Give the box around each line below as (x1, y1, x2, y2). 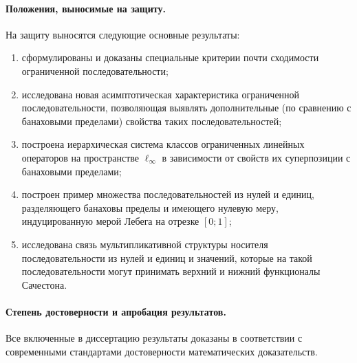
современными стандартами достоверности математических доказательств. (6, 344, 318, 358)
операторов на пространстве (21, 150, 140, 164)
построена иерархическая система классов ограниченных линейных (21, 137, 305, 151)
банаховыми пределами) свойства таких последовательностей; (21, 113, 282, 128)
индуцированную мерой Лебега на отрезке (21, 214, 199, 228)
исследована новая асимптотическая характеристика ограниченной (21, 87, 300, 101)
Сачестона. (21, 277, 67, 291)
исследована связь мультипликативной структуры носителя (21, 236, 268, 251)
